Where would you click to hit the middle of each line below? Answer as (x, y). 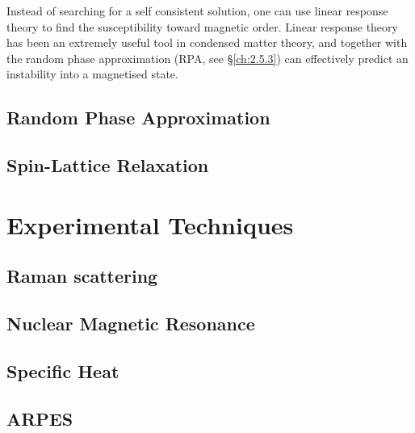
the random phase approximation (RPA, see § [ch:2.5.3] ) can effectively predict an (207, 58)
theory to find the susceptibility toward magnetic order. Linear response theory (202, 26)
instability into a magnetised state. (92, 74)
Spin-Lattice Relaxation (108, 165)
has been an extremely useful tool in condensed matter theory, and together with (207, 42)
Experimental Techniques (150, 224)
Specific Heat (63, 370)
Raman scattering (82, 276)
